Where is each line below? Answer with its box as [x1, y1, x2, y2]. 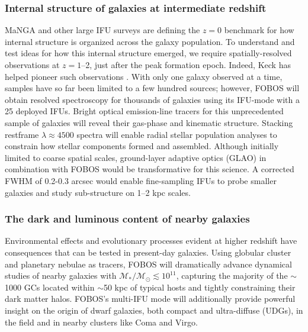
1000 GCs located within [5, 281, 95, 293]
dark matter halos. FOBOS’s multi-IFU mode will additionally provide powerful [5, 292, 296, 305]
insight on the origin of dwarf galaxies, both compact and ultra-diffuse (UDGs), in [5, 304, 303, 316]
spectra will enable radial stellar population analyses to [76, 128, 277, 140]
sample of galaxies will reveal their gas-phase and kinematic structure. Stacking [5, 116, 293, 128]
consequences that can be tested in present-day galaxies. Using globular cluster [5, 246, 291, 258]
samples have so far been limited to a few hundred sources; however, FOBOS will [5, 82, 300, 94]
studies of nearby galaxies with [5, 269, 117, 282]
